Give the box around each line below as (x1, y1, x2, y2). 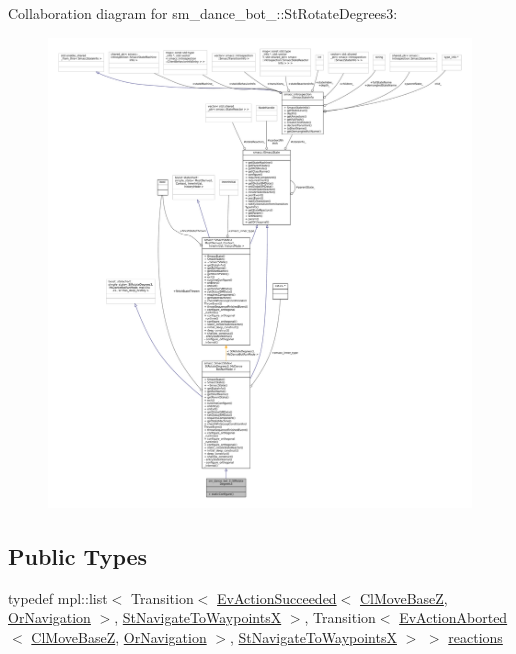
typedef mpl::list (8, 587, 108, 608)
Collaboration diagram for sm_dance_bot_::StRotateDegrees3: (8, 3, 398, 23)
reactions (448, 627, 503, 648)
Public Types (8, 541, 148, 572)
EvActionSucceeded (217, 587, 337, 608)
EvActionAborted (399, 607, 508, 628)
